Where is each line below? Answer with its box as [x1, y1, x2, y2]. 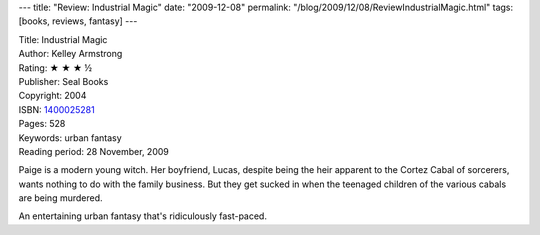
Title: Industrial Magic [18, 33, 108, 45]
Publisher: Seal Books [18, 75, 109, 87]
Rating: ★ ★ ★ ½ [18, 61, 93, 74]
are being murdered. [18, 192, 104, 204]
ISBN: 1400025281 [18, 103, 95, 115]
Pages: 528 [18, 118, 66, 130]
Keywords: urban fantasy [18, 131, 122, 144]
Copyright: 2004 [18, 90, 87, 102]
